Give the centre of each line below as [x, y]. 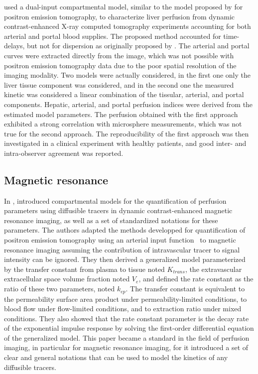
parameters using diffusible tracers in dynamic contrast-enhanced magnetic [118, 210]
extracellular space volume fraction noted [67, 279]
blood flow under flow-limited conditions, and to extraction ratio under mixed [123, 309]
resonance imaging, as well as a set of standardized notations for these [111, 220]
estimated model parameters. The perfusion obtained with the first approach [121, 114]
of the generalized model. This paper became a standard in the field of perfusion [127, 337]
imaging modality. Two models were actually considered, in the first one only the [128, 75]
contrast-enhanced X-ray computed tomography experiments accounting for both [128, 26]
